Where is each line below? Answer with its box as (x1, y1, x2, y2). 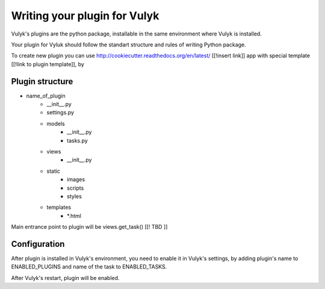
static (46, 167, 60, 175)
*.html (67, 212, 81, 219)
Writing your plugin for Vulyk (11, 9, 159, 22)
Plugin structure (11, 76, 73, 87)
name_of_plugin (26, 92, 66, 99)
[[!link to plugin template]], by (11, 60, 84, 67)
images (67, 176, 85, 183)
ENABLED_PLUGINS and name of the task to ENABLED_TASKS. (11, 263, 167, 270)
